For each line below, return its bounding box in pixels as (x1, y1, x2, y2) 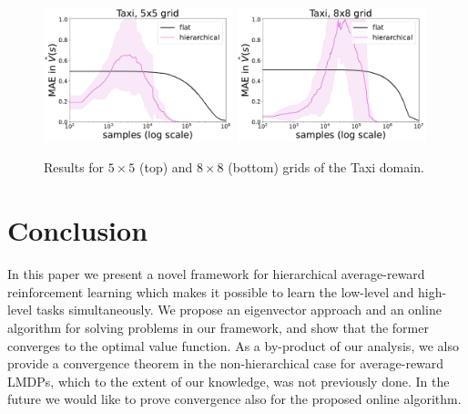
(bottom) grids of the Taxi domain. (228, 158, 424, 177)
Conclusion (7, 212, 148, 249)
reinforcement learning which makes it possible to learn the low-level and (7, 282, 414, 301)
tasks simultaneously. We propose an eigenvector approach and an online (36, 300, 442, 319)
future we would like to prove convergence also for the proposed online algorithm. (7, 389, 462, 409)
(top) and (139, 158, 193, 177)
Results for (44, 158, 105, 177)
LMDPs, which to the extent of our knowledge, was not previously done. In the (7, 371, 450, 390)
